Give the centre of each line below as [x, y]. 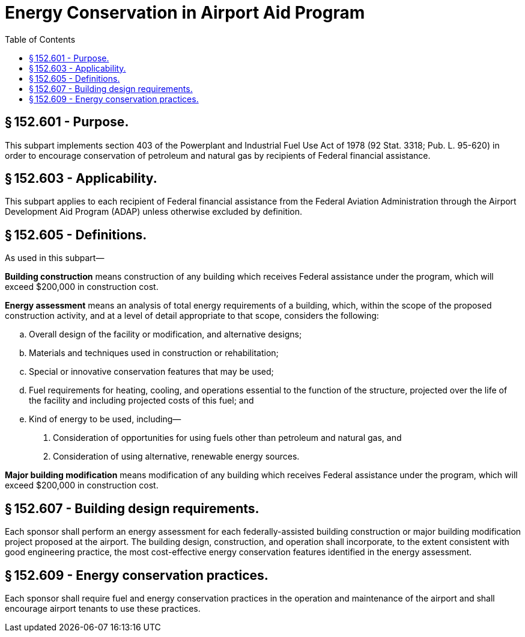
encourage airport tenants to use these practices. [103, 608]
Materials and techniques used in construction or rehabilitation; [154, 353]
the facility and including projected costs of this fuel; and [141, 401]
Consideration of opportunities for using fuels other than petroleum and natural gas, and [227, 438]
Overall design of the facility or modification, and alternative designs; [165, 334]
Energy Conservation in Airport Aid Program [185, 13]
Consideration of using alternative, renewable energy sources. [176, 457]
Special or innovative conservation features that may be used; [151, 372]
